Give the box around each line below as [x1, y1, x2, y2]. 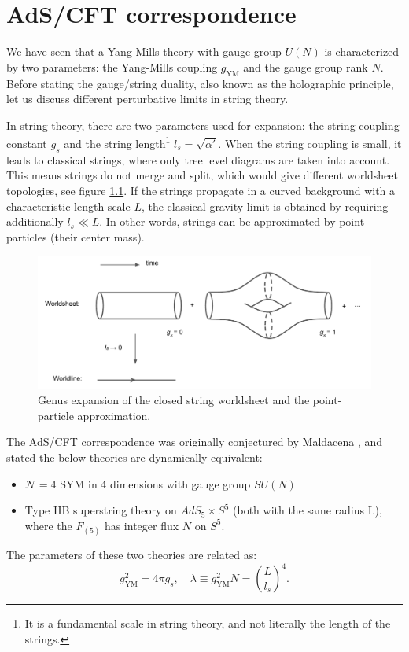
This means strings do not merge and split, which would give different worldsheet [6, 167, 398, 183]
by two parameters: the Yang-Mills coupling [6, 58, 218, 75]
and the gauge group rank [243, 58, 368, 75]
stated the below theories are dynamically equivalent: [6, 449, 263, 466]
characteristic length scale [6, 197, 131, 214]
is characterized [324, 43, 400, 60]
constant [6, 134, 47, 151]
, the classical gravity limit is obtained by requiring [141, 197, 389, 214]
